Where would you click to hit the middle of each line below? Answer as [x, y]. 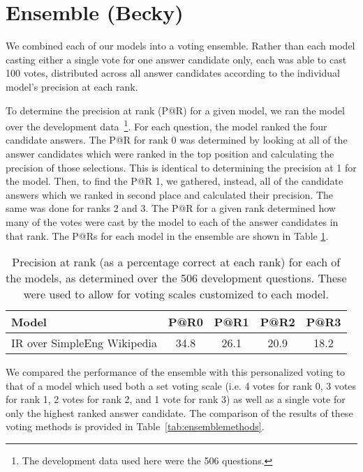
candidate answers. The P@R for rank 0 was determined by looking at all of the [177, 140]
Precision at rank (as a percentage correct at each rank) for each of [176, 262]
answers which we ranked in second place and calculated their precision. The [170, 194]
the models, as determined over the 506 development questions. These [176, 278]
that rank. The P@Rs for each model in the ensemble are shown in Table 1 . [167, 235]
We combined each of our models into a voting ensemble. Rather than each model [180, 46]
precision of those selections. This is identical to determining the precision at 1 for [181, 167]
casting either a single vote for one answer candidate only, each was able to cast [176, 59]
